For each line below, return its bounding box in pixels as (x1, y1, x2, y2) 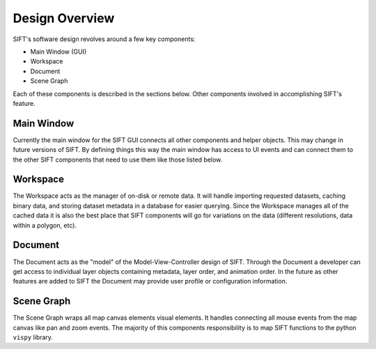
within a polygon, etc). (13, 221, 77, 229)
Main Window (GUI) (30, 47, 87, 56)
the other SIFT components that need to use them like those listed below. (13, 155, 223, 164)
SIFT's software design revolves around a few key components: (13, 35, 196, 43)
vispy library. (13, 333, 54, 341)
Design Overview (13, 10, 115, 26)
